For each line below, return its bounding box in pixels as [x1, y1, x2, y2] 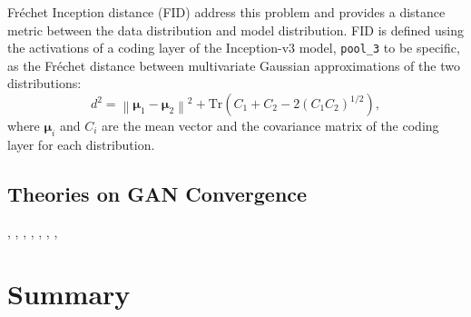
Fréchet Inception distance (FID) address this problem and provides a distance [7, 3, 446, 21]
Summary [7, 275, 131, 312]
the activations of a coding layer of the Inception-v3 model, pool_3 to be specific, [7, 38, 460, 57]
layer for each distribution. [7, 134, 155, 154]
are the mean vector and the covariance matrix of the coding [102, 116, 439, 135]
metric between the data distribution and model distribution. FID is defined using [7, 20, 464, 39]
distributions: [7, 74, 82, 93]
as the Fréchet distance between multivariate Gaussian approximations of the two [7, 55, 460, 74]
